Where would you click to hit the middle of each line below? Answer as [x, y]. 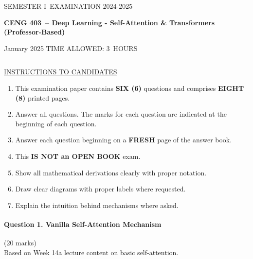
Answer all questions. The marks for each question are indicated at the [121, 114]
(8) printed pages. [43, 97]
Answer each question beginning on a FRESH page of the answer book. [124, 140]
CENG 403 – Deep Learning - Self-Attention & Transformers [109, 22]
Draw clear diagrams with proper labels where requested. [100, 189]
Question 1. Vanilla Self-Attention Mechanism [83, 224]
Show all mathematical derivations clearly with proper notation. [111, 172]
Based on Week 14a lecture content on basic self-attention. [91, 252]
